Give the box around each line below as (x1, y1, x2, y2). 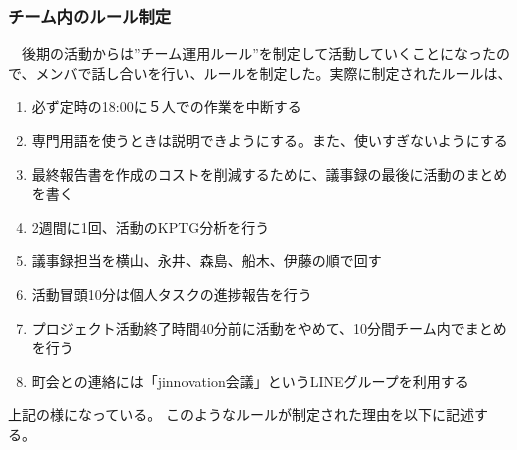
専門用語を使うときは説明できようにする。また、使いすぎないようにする (31, 130, 508, 150)
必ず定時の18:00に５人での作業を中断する (31, 96, 302, 117)
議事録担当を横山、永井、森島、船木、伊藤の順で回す (31, 250, 382, 271)
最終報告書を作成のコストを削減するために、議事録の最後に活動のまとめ (31, 163, 508, 184)
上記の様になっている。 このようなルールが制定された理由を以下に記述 (8, 404, 474, 425)
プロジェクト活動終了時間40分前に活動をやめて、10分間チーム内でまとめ (31, 317, 507, 338)
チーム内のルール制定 (8, 3, 172, 28)
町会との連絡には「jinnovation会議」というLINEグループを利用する (31, 370, 469, 391)
